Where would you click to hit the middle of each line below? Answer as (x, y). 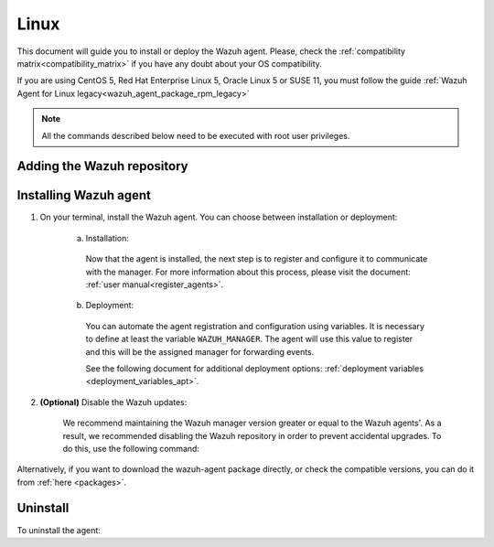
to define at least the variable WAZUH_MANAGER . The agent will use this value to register (249, 339)
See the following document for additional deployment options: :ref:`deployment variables (255, 368)
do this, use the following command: (131, 448)
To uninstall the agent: (59, 530)
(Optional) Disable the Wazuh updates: (113, 402)
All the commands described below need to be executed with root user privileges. (196, 135)
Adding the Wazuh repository (102, 166)
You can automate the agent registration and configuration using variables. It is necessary (255, 326)
